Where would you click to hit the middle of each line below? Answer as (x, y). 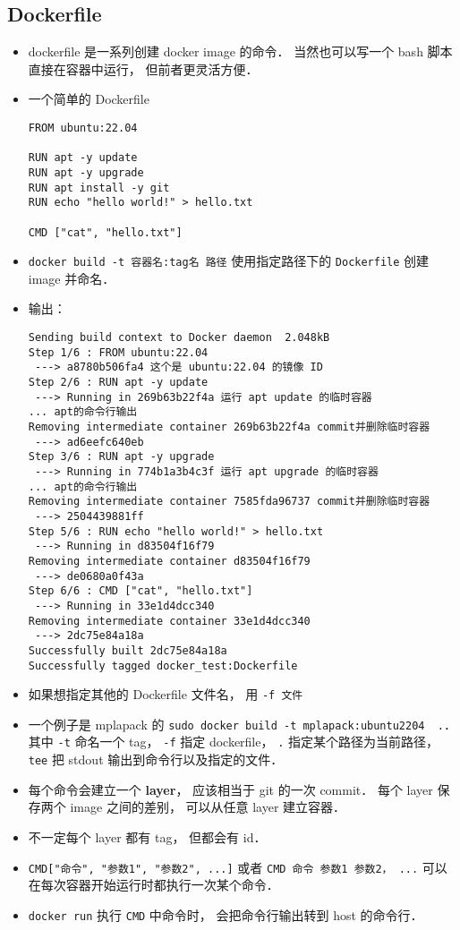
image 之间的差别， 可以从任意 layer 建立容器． (208, 807)
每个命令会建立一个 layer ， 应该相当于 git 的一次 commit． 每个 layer (230, 789)
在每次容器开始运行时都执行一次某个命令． (153, 885)
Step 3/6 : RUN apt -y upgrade (121, 457)
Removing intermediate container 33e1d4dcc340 (169, 621)
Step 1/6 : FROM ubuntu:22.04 (118, 352)
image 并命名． (72, 278)
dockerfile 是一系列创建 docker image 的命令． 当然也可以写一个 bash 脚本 (240, 51)
